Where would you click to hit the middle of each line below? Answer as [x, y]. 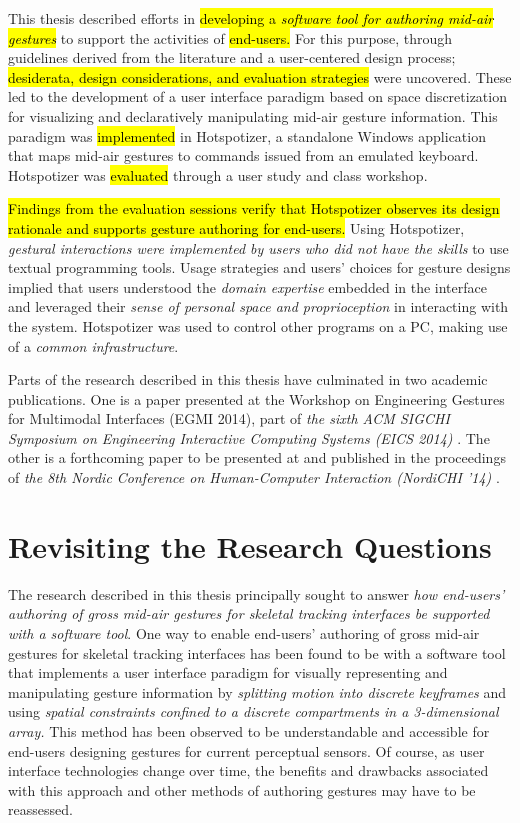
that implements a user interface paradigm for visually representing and [228, 672]
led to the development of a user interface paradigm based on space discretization [257, 96]
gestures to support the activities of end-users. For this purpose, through [230, 37]
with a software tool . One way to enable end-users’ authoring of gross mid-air [244, 632]
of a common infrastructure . [93, 345]
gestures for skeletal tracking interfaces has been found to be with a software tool [257, 652]
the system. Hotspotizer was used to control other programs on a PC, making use [258, 325]
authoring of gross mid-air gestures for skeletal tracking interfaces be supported [249, 613]
